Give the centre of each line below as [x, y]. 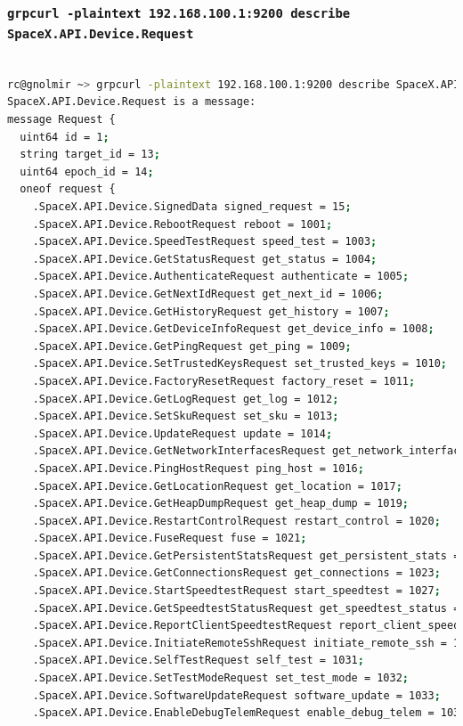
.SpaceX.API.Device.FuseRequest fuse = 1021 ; [170, 538]
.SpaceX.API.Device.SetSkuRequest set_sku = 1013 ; [186, 416]
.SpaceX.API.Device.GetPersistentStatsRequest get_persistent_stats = [246, 555]
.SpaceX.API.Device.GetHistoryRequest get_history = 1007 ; [211, 311]
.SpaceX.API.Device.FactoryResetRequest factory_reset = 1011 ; [224, 381]
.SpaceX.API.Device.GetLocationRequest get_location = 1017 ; [217, 486]
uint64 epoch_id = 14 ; [87, 171]
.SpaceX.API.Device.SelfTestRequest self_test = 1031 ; [198, 661]
